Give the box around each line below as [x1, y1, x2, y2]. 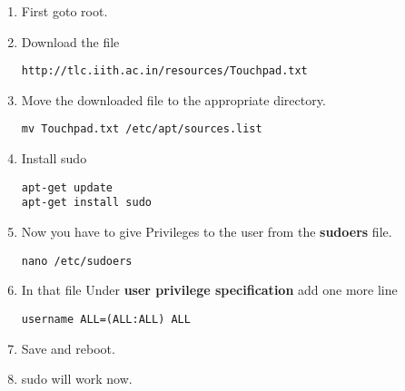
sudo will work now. [21, 369, 133, 388]
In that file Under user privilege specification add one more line [21, 280, 398, 299]
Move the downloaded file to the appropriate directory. [21, 90, 326, 109]
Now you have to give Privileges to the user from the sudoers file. [21, 222, 392, 240]
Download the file [21, 32, 120, 51]
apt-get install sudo [21, 196, 152, 210]
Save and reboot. [21, 338, 115, 357]
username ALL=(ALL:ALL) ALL [21, 312, 191, 326]
